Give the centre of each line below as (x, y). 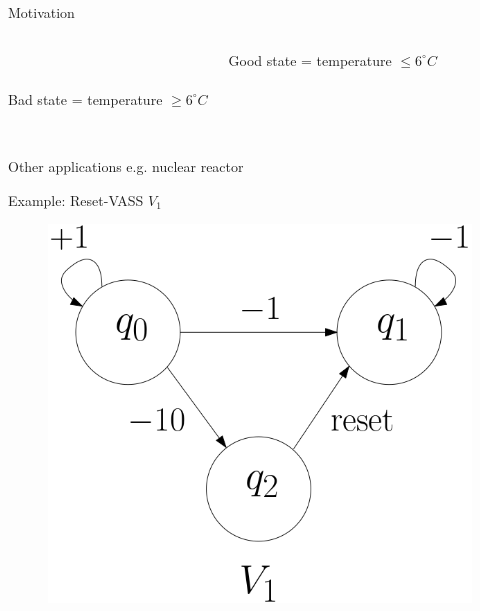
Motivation (41, 12)
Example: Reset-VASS (76, 199)
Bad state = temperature (85, 98)
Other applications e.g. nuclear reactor (126, 165)
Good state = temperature (310, 59)
